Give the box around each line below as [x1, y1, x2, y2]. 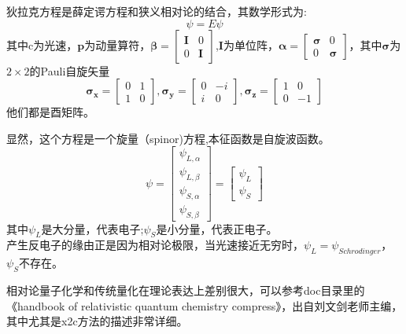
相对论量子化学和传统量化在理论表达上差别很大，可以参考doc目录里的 [6, 282, 365, 299]
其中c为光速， [6, 36, 78, 53]
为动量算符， [84, 36, 151, 53]
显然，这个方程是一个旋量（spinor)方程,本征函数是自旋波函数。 [6, 130, 330, 146]
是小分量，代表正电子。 [156, 220, 278, 237]
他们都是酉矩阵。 [6, 104, 94, 120]
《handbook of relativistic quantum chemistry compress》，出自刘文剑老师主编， [6, 297, 403, 314]
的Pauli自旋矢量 [29, 62, 110, 79]
